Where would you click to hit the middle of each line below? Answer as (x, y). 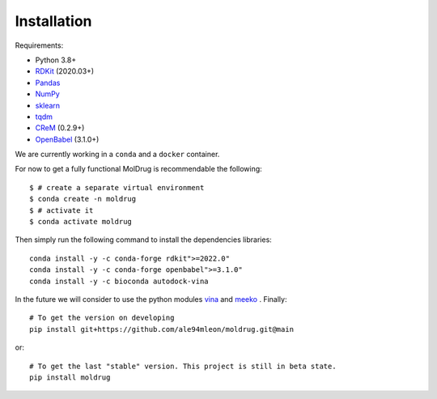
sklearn (48, 105)
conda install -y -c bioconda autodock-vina (119, 281)
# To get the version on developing (102, 318)
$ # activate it (62, 210)
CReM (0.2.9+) (60, 128)
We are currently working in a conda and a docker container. (117, 155)
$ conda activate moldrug (81, 222)
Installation (53, 21)
